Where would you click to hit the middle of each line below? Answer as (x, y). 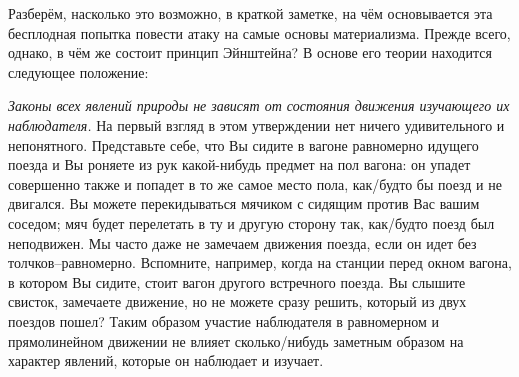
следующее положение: (78, 71)
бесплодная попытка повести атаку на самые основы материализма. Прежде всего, (259, 32)
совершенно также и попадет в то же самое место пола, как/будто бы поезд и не (255, 183)
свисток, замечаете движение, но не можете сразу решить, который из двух (237, 301)
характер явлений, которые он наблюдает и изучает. (166, 360)
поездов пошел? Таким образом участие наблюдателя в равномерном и (223, 320)
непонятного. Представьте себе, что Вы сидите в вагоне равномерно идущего (243, 144)
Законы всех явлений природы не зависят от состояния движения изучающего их (259, 105)
